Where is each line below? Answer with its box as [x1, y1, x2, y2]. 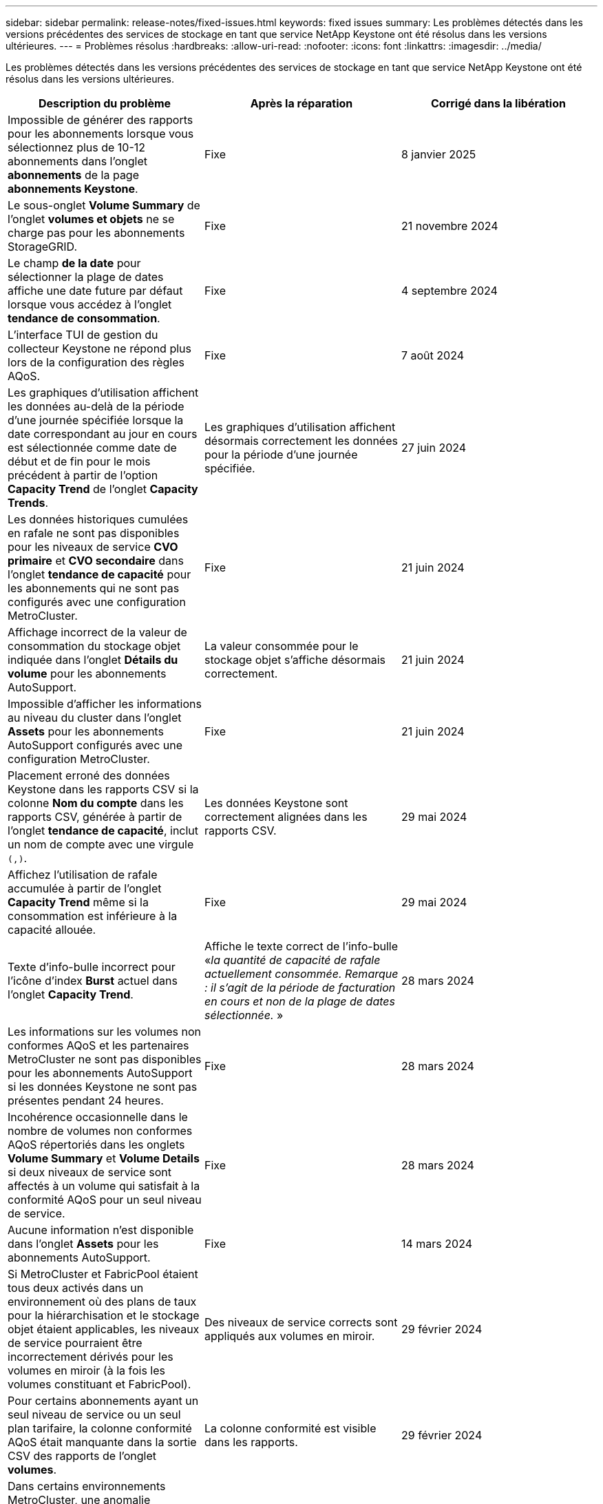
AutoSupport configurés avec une [8, 738, 183, 752]
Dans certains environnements [8, 1479, 166, 1493]
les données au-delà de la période [8, 399, 184, 413]
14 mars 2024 [401, 1237, 472, 1251]
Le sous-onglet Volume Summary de [8, 198, 200, 212]
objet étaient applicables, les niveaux [8, 1322, 200, 1336]
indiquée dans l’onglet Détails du [8, 653, 178, 667]
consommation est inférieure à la [8, 909, 178, 923]
